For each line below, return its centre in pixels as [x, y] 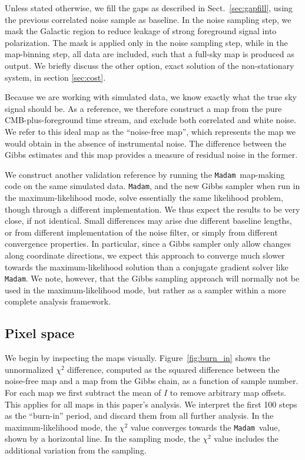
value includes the [246, 439]
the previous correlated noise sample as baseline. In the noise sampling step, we [148, 19]
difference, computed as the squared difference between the [173, 369]
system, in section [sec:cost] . [55, 77]
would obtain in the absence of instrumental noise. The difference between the [146, 143]
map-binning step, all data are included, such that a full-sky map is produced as [150, 54]
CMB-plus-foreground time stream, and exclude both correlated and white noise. [150, 120]
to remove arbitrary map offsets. [228, 393]
